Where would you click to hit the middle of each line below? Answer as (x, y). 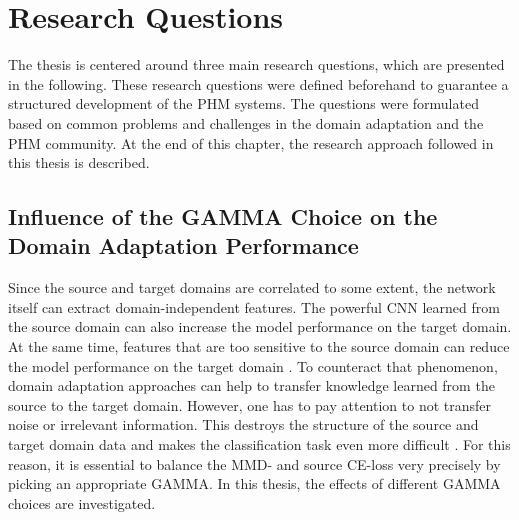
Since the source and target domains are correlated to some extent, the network (252, 287)
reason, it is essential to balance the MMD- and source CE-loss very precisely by (254, 463)
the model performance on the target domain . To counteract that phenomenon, (253, 365)
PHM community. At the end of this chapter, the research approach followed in (251, 142)
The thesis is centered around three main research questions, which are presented (256, 64)
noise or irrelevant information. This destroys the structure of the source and (243, 424)
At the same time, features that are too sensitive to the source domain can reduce (259, 346)
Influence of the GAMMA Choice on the (223, 216)
